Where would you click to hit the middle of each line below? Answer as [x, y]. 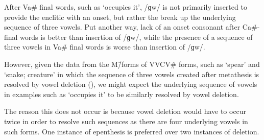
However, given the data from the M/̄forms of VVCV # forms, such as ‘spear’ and [132, 64]
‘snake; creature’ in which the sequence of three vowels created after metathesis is [132, 74]
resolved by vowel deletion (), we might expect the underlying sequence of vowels [131, 84]
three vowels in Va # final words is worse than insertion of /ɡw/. [105, 47]
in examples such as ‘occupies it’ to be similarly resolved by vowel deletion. [122, 94]
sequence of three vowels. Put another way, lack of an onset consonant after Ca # [131, 27]
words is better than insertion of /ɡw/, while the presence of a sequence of [136, 37]
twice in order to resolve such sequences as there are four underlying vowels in [126, 121]
